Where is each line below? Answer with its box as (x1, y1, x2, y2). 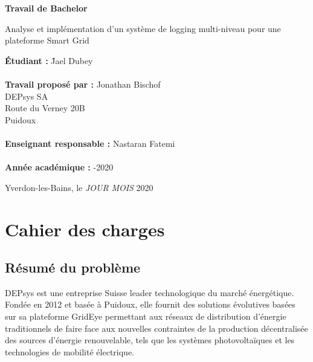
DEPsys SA (5, 89, 48, 102)
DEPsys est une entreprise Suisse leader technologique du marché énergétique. (5, 286, 294, 299)
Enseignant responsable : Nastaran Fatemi (5, 137, 175, 149)
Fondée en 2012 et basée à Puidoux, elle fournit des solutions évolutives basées (5, 298, 295, 311)
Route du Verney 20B (5, 102, 85, 114)
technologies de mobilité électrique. (5, 345, 134, 358)
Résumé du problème (5, 258, 141, 277)
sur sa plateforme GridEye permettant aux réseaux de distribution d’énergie (5, 310, 286, 323)
